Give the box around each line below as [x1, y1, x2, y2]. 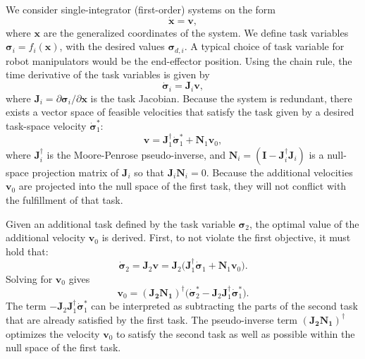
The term [6, 298, 47, 313]
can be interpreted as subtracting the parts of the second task [91, 298, 358, 313]
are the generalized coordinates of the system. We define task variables [43, 25, 349, 39]
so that [134, 164, 165, 179]
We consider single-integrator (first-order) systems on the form [6, 2, 276, 16]
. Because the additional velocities [206, 164, 353, 179]
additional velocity [6, 230, 86, 245]
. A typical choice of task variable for [184, 39, 345, 54]
